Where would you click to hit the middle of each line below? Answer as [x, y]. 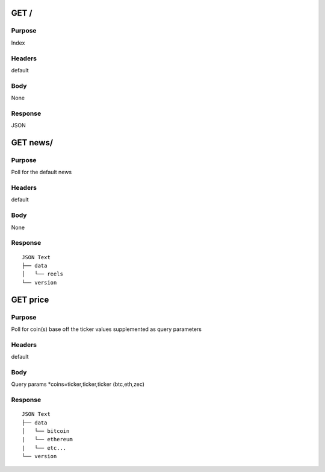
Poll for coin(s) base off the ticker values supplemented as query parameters [106, 329]
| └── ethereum [47, 439]
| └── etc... [44, 448]
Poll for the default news [42, 172]
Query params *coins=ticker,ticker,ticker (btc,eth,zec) [78, 384]
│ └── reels [42, 274]
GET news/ [32, 143]
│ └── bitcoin [46, 431]
